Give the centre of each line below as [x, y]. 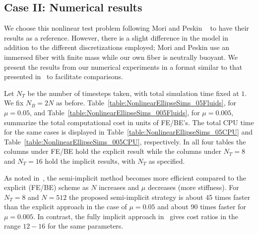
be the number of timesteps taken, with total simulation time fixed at [133, 93]
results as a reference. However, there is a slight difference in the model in [116, 37]
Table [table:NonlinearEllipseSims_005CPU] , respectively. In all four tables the [125, 141]
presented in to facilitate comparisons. [64, 76]
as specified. [167, 161]
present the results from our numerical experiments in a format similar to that [123, 67]
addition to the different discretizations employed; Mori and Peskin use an [117, 47]
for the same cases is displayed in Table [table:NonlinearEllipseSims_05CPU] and [129, 132]
